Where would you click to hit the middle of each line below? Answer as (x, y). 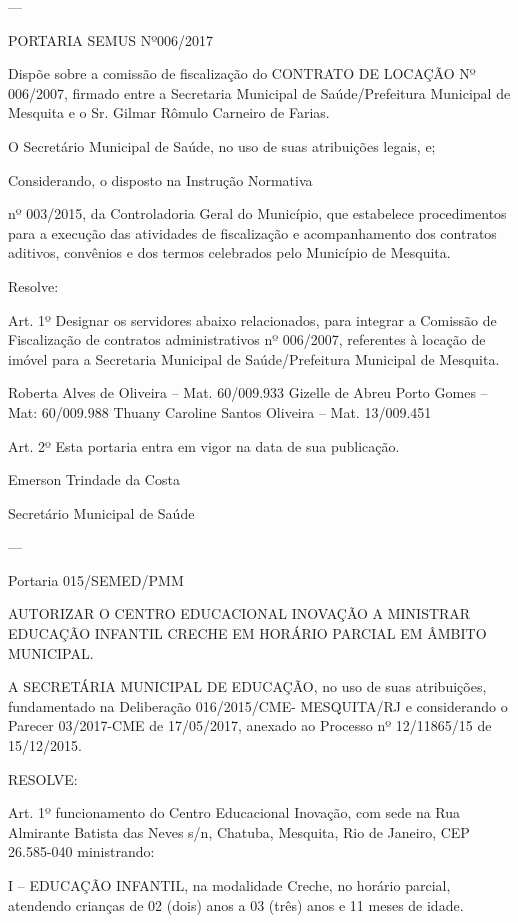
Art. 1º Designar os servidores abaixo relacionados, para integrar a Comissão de (252, 319)
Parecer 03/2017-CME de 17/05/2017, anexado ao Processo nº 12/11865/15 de (250, 725)
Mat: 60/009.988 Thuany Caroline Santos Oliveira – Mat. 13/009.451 (220, 411)
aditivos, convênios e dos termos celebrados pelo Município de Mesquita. (229, 252)
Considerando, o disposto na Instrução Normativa (160, 179)
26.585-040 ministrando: (81, 851)
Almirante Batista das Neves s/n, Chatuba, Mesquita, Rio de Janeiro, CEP (239, 831)
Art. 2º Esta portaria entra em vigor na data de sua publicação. (204, 445)
